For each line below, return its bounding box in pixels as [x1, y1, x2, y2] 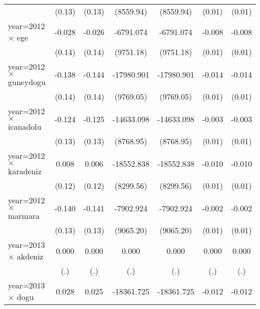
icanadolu [8, 121, 41, 132]
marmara [8, 210, 40, 221]
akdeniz [16, 250, 43, 262]
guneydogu [8, 76, 46, 88]
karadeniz [8, 165, 42, 177]
